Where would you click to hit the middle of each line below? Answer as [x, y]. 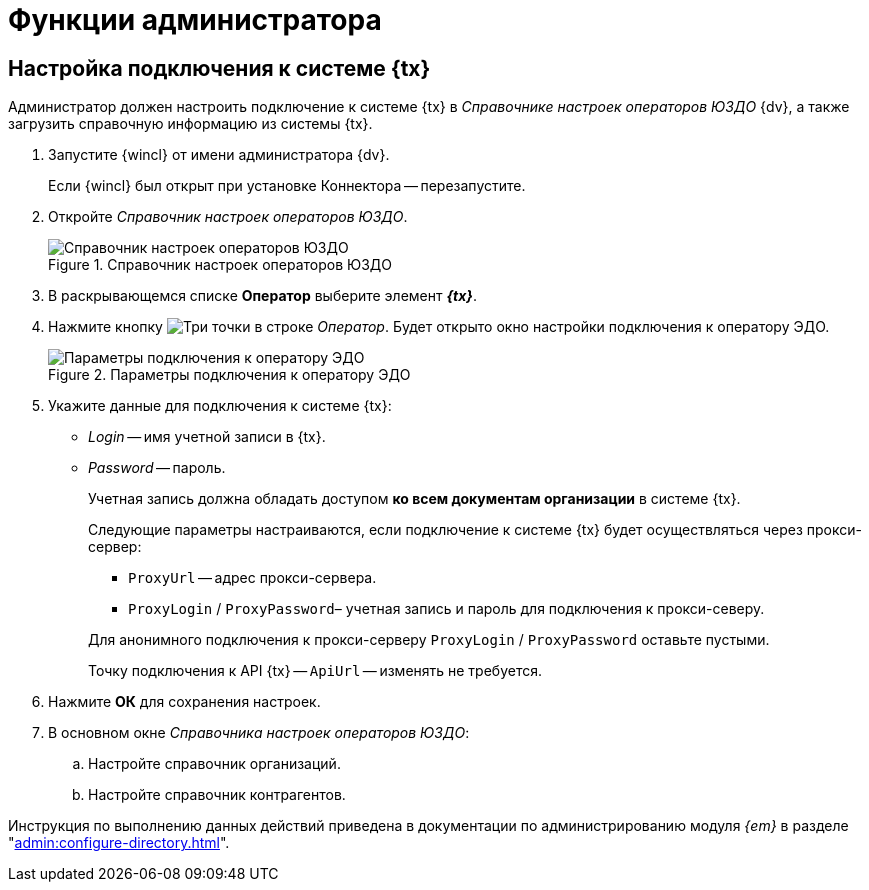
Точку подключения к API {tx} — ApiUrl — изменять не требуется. [315, 671]
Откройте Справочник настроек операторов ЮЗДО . [228, 217]
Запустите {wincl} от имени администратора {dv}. [219, 155]
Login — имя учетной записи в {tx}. [207, 437]
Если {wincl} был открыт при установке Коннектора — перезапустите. [287, 186]
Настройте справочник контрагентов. [217, 795]
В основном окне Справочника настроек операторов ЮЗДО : [259, 733]
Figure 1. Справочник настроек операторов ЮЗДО [220, 265]
